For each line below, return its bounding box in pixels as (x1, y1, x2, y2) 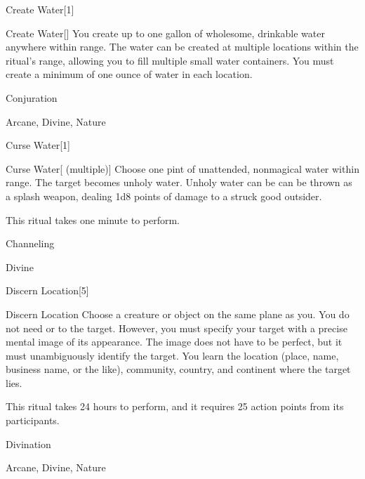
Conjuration (6, 90, 58, 105)
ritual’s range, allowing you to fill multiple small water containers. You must (6, 53, 334, 67)
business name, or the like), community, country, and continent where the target (6, 362, 351, 376)
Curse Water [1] (6, 138, 70, 152)
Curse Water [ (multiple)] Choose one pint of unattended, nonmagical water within (6, 161, 359, 176)
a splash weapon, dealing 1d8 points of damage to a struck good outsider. (6, 188, 322, 203)
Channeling (6, 236, 55, 251)
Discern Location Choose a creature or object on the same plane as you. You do (6, 306, 350, 321)
